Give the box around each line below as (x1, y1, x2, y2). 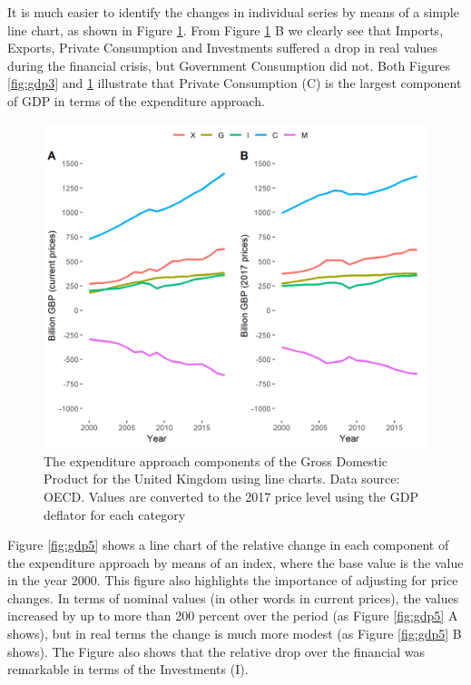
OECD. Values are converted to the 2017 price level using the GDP (44, 486, 418, 505)
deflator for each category (44, 504, 186, 524)
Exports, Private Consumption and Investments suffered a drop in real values (7, 38, 437, 57)
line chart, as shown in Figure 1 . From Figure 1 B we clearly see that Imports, (7, 20, 444, 39)
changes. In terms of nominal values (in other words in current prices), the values (7, 588, 459, 607)
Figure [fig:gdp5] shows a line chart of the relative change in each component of (7, 535, 449, 554)
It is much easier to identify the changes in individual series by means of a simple (7, 3, 459, 21)
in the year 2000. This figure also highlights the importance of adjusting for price (7, 571, 458, 590)
